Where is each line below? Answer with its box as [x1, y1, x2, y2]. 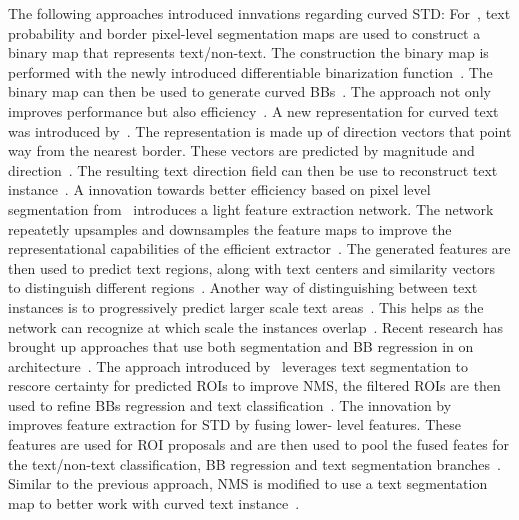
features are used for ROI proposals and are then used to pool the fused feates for [8, 434, 510, 455]
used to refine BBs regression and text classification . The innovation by [8, 394, 452, 415]
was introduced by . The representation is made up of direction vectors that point [8, 120, 512, 141]
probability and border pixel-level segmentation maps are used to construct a [8, 22, 481, 43]
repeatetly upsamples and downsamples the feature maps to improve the [8, 218, 452, 239]
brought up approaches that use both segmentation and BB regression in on [8, 336, 474, 357]
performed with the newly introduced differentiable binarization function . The [8, 61, 493, 82]
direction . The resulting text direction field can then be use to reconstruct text [8, 159, 498, 180]
